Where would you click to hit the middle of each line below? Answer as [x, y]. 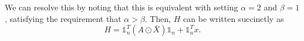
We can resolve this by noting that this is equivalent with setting [121, 7]
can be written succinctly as [234, 18]
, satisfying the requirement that [63, 18]
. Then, [158, 18]
